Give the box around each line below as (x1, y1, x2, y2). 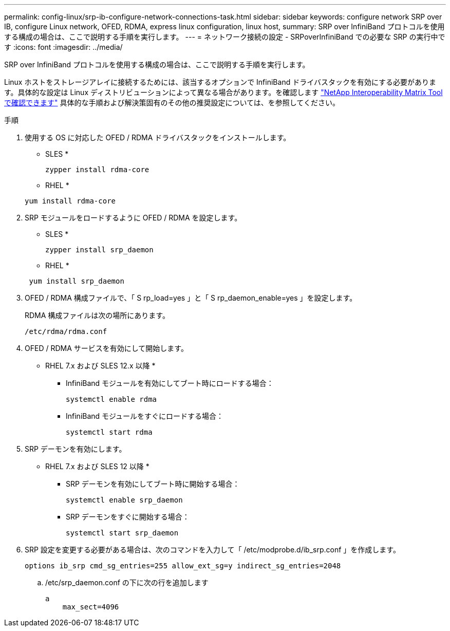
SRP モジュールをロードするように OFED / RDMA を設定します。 (25, 213, 242, 222)
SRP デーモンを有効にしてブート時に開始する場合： (66, 479, 240, 488)
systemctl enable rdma (66, 395, 157, 403)
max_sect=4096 (62, 603, 119, 611)
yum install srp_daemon (29, 277, 124, 285)
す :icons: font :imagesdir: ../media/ (4, 43, 123, 51)
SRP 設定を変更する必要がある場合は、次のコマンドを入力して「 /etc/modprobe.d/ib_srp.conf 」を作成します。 (25, 545, 400, 554)
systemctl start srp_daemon (66, 529, 179, 537)
